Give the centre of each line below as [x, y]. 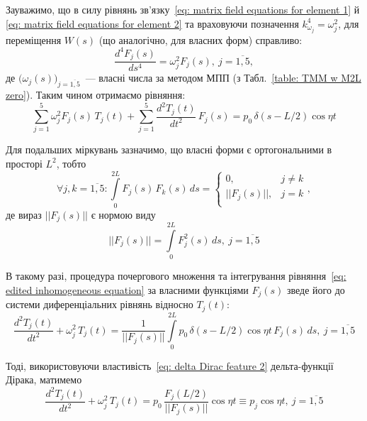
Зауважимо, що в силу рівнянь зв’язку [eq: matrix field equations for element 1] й [183, 9]
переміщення [34, 39]
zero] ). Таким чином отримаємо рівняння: [96, 95]
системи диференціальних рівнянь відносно [100, 304]
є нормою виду [123, 214]
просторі [24, 163]
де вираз [24, 214]
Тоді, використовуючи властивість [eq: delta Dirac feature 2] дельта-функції [170, 365]
